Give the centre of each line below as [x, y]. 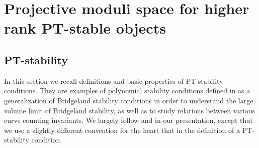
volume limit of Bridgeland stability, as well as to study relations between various [129, 110]
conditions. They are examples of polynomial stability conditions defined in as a [127, 91]
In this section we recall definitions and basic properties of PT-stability [114, 81]
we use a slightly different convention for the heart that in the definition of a [122, 130]
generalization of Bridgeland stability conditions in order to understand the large [129, 100]
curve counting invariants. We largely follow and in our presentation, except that [128, 120]
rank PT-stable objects [85, 28]
